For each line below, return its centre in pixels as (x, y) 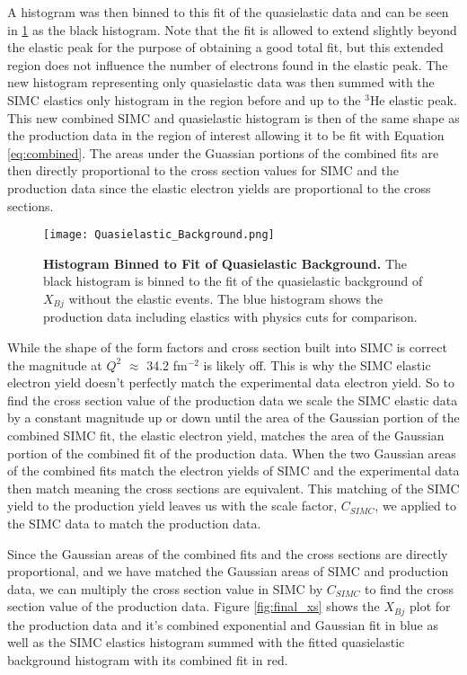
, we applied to (415, 506)
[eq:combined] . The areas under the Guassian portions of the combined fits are (223, 152)
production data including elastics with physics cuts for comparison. (230, 317)
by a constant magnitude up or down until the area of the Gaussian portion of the (233, 417)
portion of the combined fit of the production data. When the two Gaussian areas (232, 453)
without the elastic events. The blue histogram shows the (226, 298)
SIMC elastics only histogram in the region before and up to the (184, 99)
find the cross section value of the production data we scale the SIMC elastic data (233, 400)
